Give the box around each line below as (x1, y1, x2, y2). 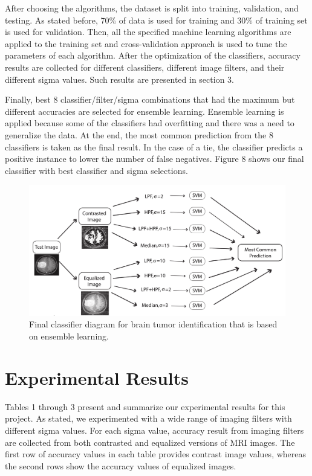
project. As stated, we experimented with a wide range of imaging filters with (5, 412, 292, 425)
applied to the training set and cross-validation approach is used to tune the (5, 37, 287, 50)
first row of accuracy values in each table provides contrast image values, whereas (5, 448, 307, 460)
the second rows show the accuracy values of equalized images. (5, 459, 236, 472)
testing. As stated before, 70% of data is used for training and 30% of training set (5, 13, 308, 26)
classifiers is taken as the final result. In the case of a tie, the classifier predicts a (5, 140, 303, 153)
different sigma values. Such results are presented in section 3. (5, 72, 234, 85)
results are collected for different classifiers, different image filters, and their (5, 60, 285, 73)
